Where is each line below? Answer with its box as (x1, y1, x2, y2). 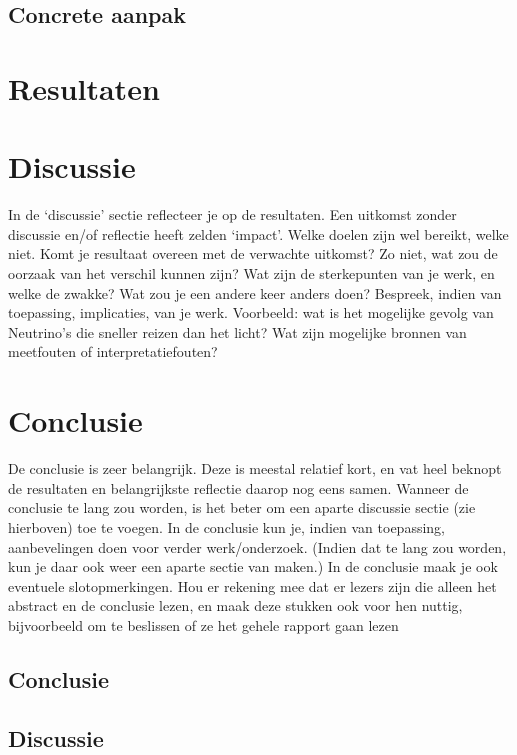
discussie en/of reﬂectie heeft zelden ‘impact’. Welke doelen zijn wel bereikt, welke (8, 223, 509, 244)
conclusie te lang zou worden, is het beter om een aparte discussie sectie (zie (8, 497, 476, 518)
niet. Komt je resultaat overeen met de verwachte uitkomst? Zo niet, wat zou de (8, 243, 498, 264)
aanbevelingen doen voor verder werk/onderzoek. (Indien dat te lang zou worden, (8, 536, 507, 557)
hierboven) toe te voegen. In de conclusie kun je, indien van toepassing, (8, 516, 445, 537)
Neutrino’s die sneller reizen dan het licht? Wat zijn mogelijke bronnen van (8, 321, 467, 342)
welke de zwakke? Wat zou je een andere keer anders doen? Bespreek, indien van (8, 282, 502, 303)
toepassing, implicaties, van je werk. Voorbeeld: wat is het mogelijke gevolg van (8, 302, 494, 323)
